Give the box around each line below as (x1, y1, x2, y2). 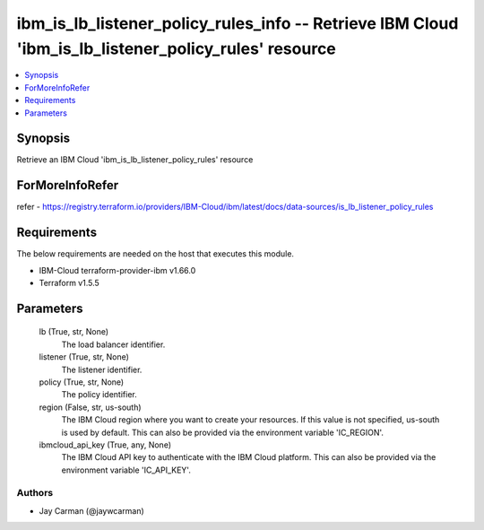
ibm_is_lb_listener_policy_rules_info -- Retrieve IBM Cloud (16, 13, 459, 33)
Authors (16, 487, 54, 500)
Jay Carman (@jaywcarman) (39, 505, 145, 516)
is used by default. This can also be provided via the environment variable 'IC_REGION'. (61, 427, 385, 438)
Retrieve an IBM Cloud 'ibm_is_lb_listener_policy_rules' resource (16, 154, 254, 165)
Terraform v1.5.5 (39, 278, 100, 289)
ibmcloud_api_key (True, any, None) (39, 439, 172, 450)
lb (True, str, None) (39, 326, 109, 337)
